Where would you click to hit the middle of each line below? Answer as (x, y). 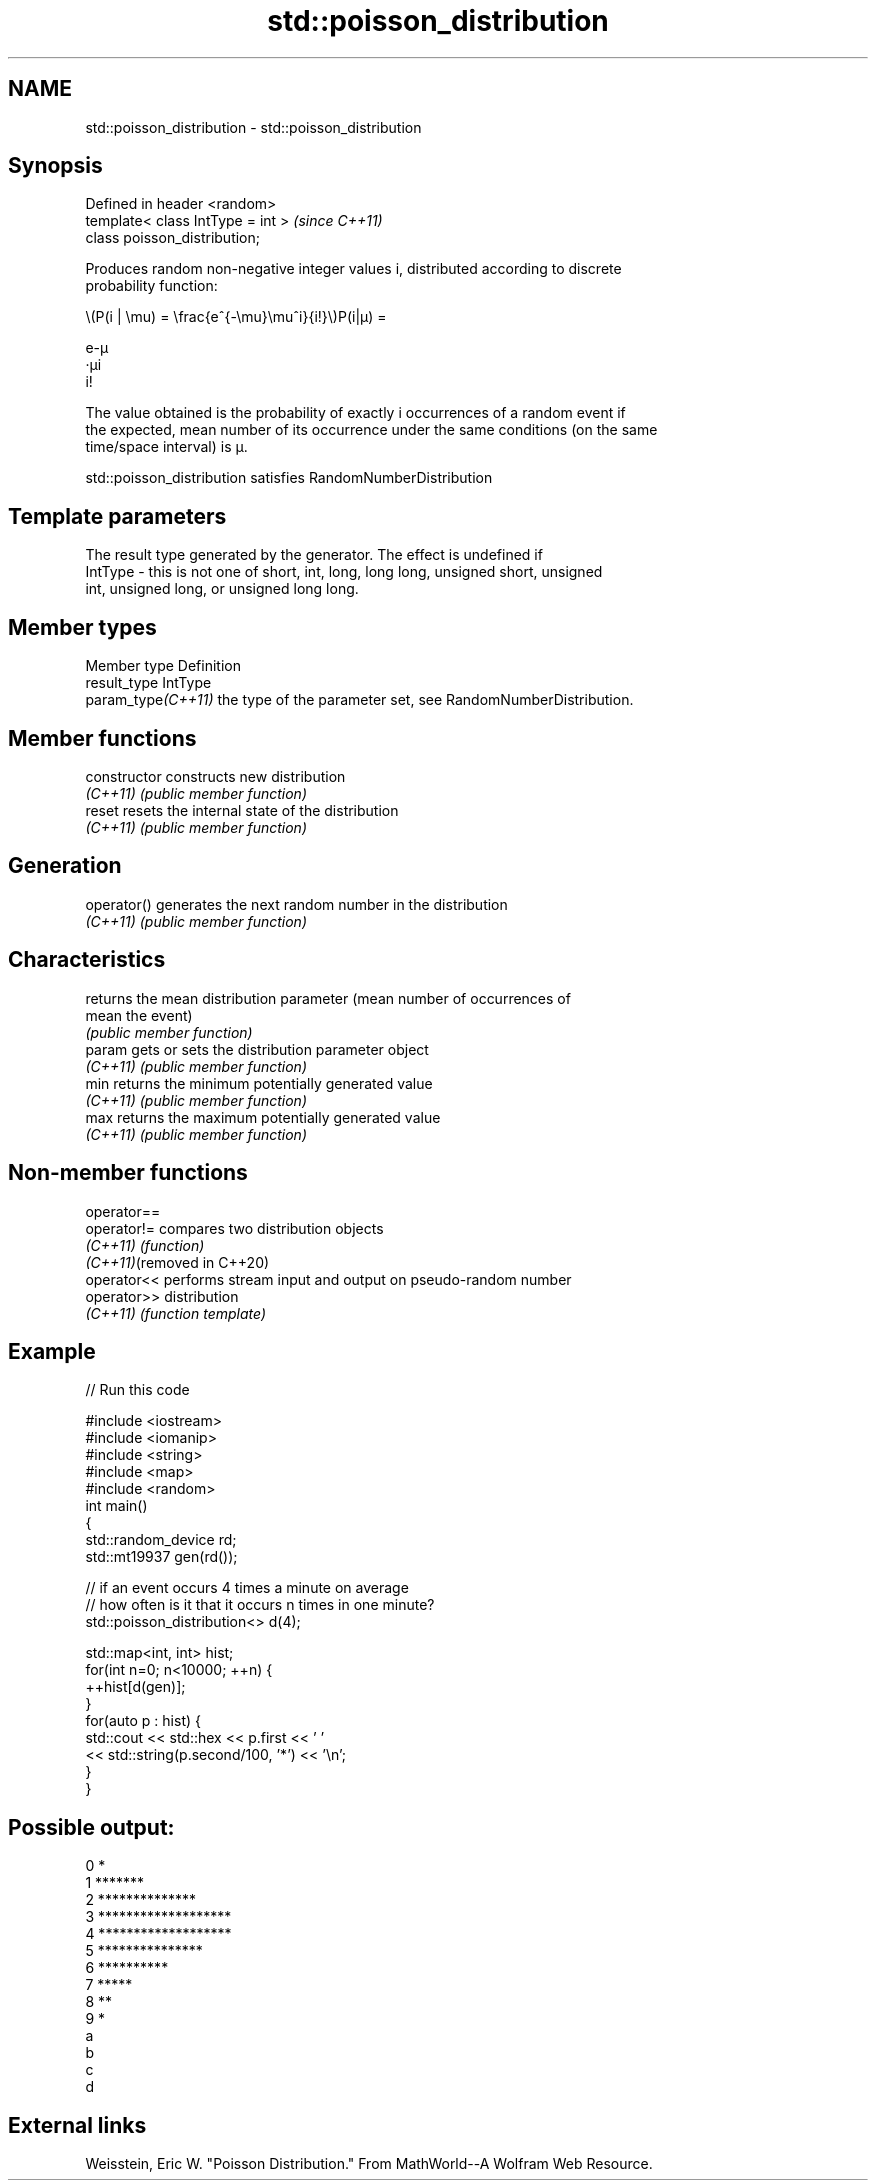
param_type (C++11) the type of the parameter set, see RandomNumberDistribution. (359, 700)
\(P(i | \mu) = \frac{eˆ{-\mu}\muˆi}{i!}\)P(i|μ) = (236, 317)
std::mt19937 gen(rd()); (161, 1557)
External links (77, 2125)
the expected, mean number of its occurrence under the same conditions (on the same (371, 430)
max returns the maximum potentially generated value (263, 1117)
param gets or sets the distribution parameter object (257, 1049)
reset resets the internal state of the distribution (242, 810)
